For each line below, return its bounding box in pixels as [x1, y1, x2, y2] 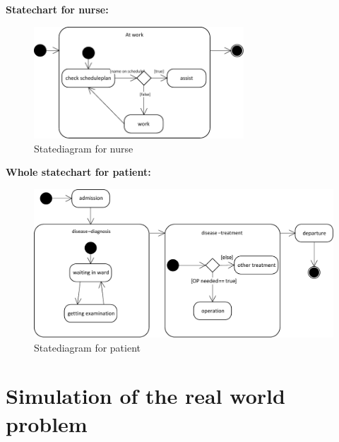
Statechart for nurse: [6, 2, 109, 16]
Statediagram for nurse [34, 141, 133, 155]
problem [6, 409, 88, 438]
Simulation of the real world [6, 381, 285, 410]
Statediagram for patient [34, 340, 141, 354]
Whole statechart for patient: [6, 165, 151, 179]
